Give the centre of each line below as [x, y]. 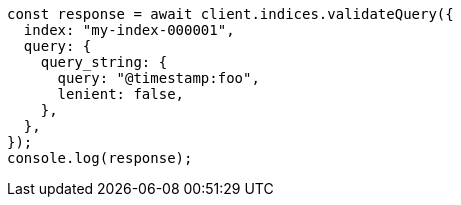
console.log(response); [100, 158]
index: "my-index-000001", [129, 30]
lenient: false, [121, 94]
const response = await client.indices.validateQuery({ [230, 14]
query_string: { [104, 62]
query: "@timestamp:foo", [158, 78]
